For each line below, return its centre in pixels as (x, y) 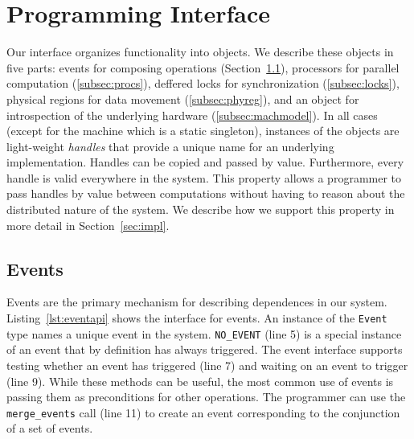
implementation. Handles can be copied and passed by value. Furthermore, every (205, 162)
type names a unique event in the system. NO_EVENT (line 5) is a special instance (204, 333)
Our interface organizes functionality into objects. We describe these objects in (200, 52)
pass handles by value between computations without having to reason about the (206, 193)
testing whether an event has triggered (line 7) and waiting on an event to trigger (207, 365)
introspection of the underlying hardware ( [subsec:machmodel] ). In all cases (192, 115)
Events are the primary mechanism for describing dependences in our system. (197, 302)
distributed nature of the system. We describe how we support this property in (201, 209)
